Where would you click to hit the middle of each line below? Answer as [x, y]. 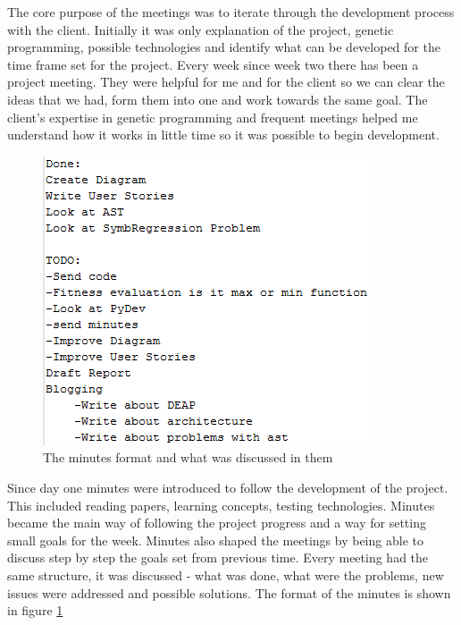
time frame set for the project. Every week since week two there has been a [213, 64]
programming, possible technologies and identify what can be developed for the [224, 47]
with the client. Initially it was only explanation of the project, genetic [201, 29]
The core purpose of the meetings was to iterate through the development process [231, 12]
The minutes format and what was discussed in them [188, 457]
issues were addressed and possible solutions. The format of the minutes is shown [229, 592]
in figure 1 [35, 610]
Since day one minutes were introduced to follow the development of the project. [228, 487]
